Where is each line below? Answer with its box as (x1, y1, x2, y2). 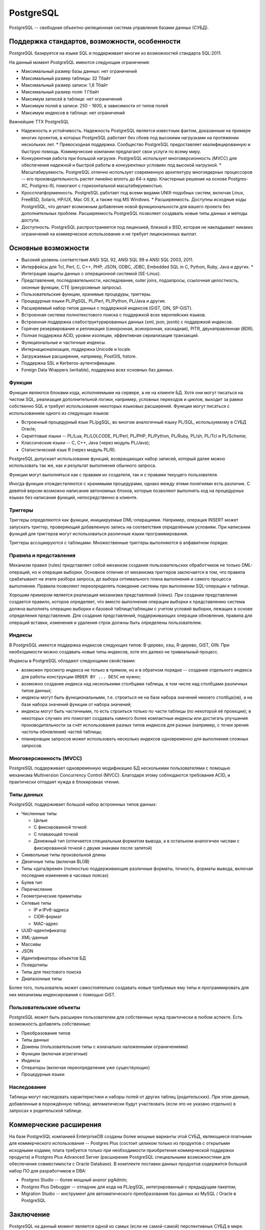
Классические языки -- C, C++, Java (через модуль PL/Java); (21, 440, 150, 446)
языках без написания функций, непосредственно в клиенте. (9, 494, 138, 500)
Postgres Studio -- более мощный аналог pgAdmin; (21, 1177, 128, 1183)
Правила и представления (9, 552, 76, 559)
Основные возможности (9, 244, 89, 252)
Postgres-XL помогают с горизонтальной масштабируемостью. (29, 183, 163, 189)
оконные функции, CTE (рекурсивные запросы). (21, 284, 123, 290)
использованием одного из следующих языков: (9, 410, 110, 416)
